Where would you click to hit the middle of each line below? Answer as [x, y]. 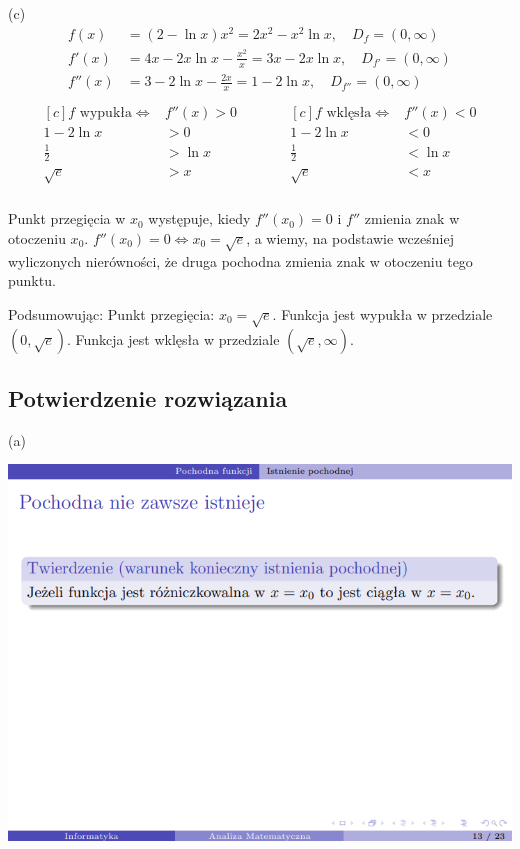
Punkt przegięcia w [67, 218]
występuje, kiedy [199, 218]
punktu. [32, 280]
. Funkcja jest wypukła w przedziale [382, 313]
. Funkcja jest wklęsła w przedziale [173, 338]
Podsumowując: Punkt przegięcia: [111, 313]
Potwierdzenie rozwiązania [148, 398]
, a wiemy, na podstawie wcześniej [350, 237]
